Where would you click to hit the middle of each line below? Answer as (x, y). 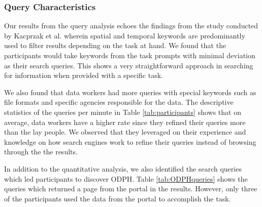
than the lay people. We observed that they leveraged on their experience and (125, 132)
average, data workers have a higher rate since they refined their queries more (125, 122)
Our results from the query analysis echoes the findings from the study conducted (131, 26)
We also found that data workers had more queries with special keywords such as (130, 92)
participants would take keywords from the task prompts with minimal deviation (130, 55)
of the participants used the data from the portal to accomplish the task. (118, 198)
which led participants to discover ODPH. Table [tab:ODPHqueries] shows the (126, 178)
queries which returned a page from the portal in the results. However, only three (131, 189)
